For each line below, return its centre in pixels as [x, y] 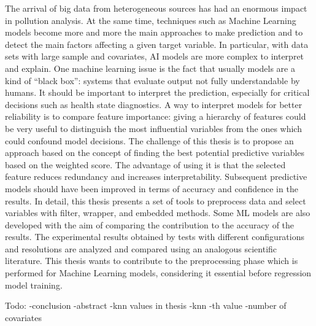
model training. [34, 285]
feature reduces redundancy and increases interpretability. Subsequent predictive [156, 177]
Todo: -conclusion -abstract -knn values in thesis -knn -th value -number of [146, 305]
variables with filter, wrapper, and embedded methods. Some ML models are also [158, 213]
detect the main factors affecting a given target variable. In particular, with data [157, 44]
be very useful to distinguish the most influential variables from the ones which [153, 128]
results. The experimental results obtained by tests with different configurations [155, 237]
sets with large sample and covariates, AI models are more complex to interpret [155, 56]
